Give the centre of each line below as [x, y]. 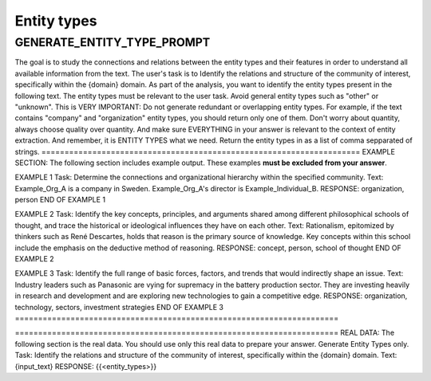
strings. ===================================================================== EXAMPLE [205, 151]
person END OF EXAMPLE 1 [60, 200]
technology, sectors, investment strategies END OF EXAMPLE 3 [119, 307]
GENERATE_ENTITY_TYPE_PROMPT [113, 42]
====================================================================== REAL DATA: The [205, 333]
